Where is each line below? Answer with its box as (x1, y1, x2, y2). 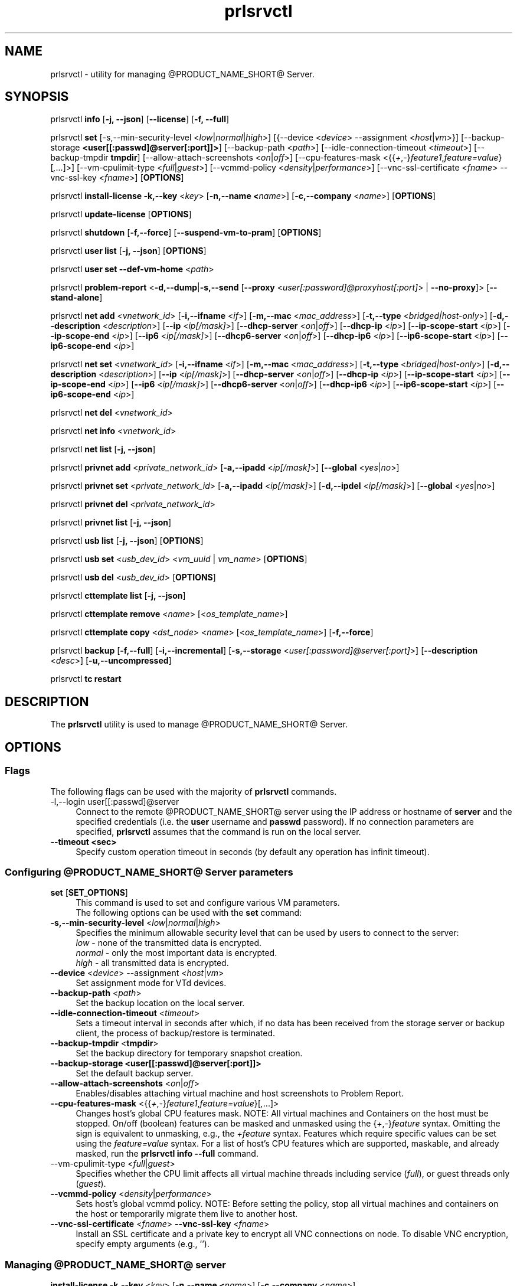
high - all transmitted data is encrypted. (76, 958, 229, 968)
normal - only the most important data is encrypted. (76, 948, 277, 958)
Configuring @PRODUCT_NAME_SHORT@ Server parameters (5, 866, 293, 878)
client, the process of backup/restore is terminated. (76, 1028, 276, 1039)
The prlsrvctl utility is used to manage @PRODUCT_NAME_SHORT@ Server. (50, 719, 348, 730)
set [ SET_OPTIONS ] (50, 887, 128, 898)
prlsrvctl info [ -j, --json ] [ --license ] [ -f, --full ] (50, 114, 230, 125)
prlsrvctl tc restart (50, 674, 122, 684)
